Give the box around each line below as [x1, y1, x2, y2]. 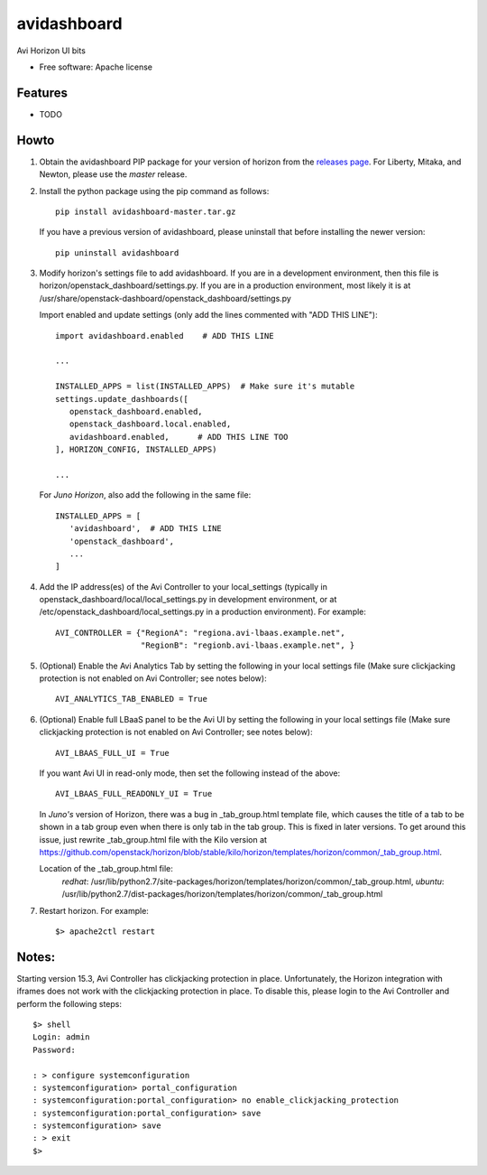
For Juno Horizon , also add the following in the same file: [39, 490, 252, 500]
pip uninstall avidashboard [55, 247, 179, 257]
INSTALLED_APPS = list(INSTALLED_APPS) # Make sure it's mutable [55, 381, 355, 392]
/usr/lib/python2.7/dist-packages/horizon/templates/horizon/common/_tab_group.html [61, 889, 383, 900]
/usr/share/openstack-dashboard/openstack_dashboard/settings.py [39, 293, 292, 303]
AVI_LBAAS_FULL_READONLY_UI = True [55, 788, 213, 799]
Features [16, 85, 68, 100]
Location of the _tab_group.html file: [39, 863, 173, 874]
